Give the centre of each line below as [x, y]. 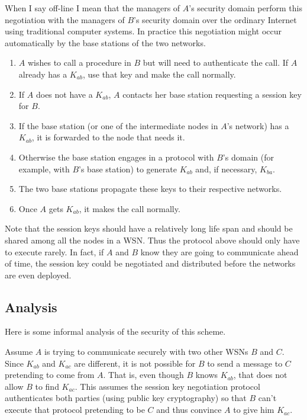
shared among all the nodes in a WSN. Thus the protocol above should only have [152, 240]
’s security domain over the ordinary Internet [215, 19]
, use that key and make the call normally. [159, 74]
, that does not [260, 375]
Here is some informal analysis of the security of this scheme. [115, 331]
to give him [254, 410]
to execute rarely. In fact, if [54, 251]
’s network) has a [258, 125]
